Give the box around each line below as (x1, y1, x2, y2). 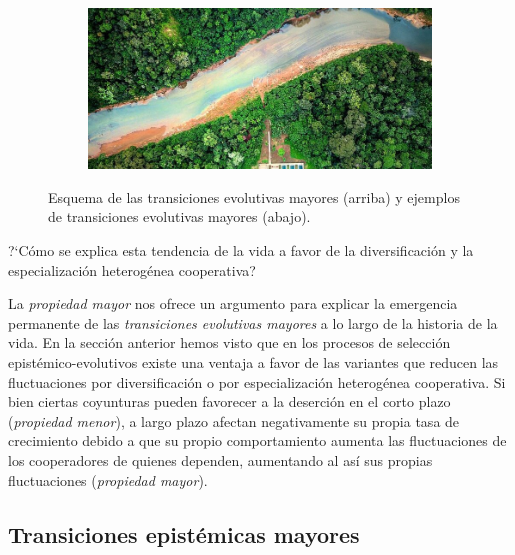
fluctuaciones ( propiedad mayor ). (8, 469, 208, 490)
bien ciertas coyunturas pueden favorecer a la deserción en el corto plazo (8, 391, 451, 412)
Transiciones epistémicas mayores (8, 518, 360, 549)
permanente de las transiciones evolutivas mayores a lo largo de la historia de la (8, 312, 498, 333)
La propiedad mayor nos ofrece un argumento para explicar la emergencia (8, 293, 458, 314)
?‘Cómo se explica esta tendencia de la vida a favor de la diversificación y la (8, 240, 474, 261)
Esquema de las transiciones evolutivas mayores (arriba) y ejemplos (48, 186, 460, 207)
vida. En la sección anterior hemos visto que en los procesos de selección (8, 332, 451, 353)
